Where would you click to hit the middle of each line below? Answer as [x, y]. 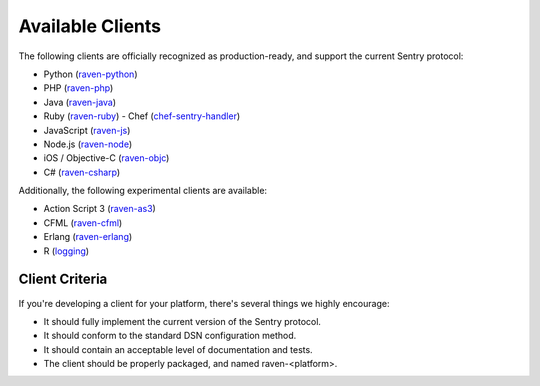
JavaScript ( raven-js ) [87, 130]
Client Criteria [63, 279]
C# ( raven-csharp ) [82, 172]
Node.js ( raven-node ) [88, 144]
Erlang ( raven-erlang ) [88, 237]
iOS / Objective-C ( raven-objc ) [106, 158]
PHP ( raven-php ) [78, 88]
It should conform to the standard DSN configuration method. [170, 336]
